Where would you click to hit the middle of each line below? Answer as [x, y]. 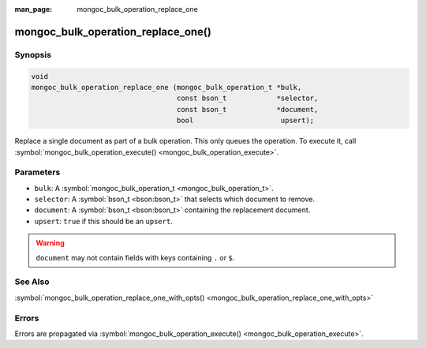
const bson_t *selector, [247, 98]
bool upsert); [245, 121]
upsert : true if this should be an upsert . [103, 221]
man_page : [34, 9]
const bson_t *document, [247, 109]
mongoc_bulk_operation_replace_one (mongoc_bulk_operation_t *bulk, [166, 87]
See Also [32, 282]
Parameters [37, 172]
